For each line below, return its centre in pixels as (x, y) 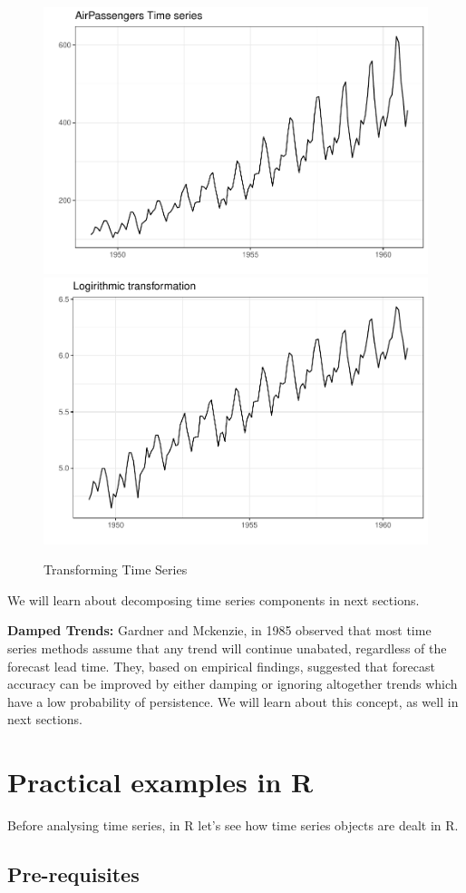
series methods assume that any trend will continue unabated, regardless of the (227, 648)
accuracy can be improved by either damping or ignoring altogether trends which (233, 684)
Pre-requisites (73, 874)
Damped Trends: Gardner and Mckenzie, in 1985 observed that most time (219, 630)
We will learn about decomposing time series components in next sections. (214, 599)
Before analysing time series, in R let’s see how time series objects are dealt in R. (233, 825)
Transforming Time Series (116, 569)
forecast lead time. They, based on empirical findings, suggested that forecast (221, 666)
